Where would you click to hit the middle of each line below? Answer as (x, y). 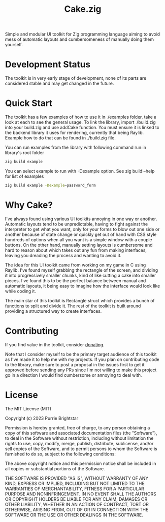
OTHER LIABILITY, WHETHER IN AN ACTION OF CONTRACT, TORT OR (77, 504)
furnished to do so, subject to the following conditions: (60, 454)
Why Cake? (29, 205)
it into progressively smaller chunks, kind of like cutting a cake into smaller (81, 275)
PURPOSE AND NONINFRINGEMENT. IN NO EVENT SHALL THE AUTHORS (81, 494)
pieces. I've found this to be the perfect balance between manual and (76, 280)
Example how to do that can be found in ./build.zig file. (60, 138)
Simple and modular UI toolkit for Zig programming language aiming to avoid (82, 34)
